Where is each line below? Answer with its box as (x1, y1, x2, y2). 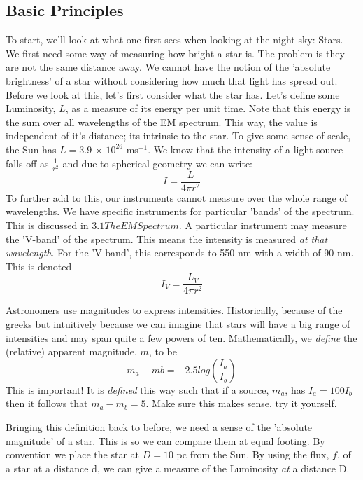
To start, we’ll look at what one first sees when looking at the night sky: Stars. (6, 32, 343, 47)
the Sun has (6, 142, 57, 156)
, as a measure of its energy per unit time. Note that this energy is (65, 101, 351, 116)
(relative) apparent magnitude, (6, 344, 137, 359)
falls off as (6, 156, 49, 170)
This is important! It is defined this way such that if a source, (6, 382, 269, 397)
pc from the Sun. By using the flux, (176, 447, 329, 462)
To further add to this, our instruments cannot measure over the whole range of (6, 190, 348, 205)
